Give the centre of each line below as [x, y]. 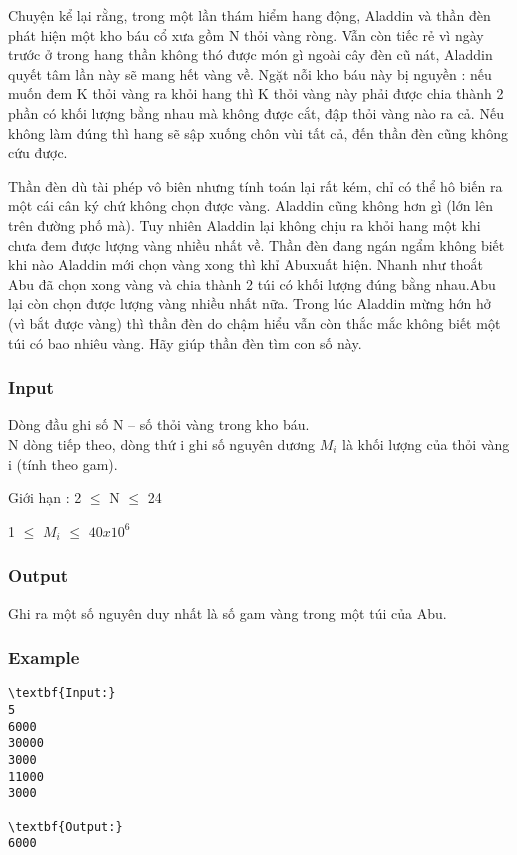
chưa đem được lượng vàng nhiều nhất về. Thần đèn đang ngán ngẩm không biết [256, 244]
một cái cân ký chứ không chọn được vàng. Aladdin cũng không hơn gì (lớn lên [250, 205]
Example [44, 657]
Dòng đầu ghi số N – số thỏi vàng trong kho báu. [159, 424]
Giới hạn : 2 [45, 497]
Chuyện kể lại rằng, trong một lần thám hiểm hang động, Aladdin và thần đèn [249, 15]
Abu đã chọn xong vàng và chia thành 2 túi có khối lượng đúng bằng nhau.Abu [252, 283]
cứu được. [38, 152]
